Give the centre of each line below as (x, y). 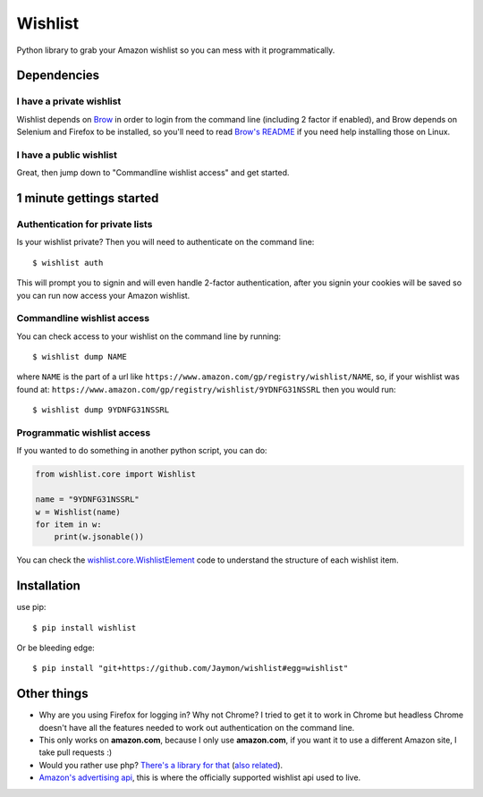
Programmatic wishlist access (84, 433)
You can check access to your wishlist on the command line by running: (149, 336)
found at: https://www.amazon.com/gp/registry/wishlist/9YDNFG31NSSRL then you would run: (207, 389)
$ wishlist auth (68, 263)
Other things (52, 694)
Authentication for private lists (85, 225)
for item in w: (68, 524)
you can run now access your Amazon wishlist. (103, 295)
